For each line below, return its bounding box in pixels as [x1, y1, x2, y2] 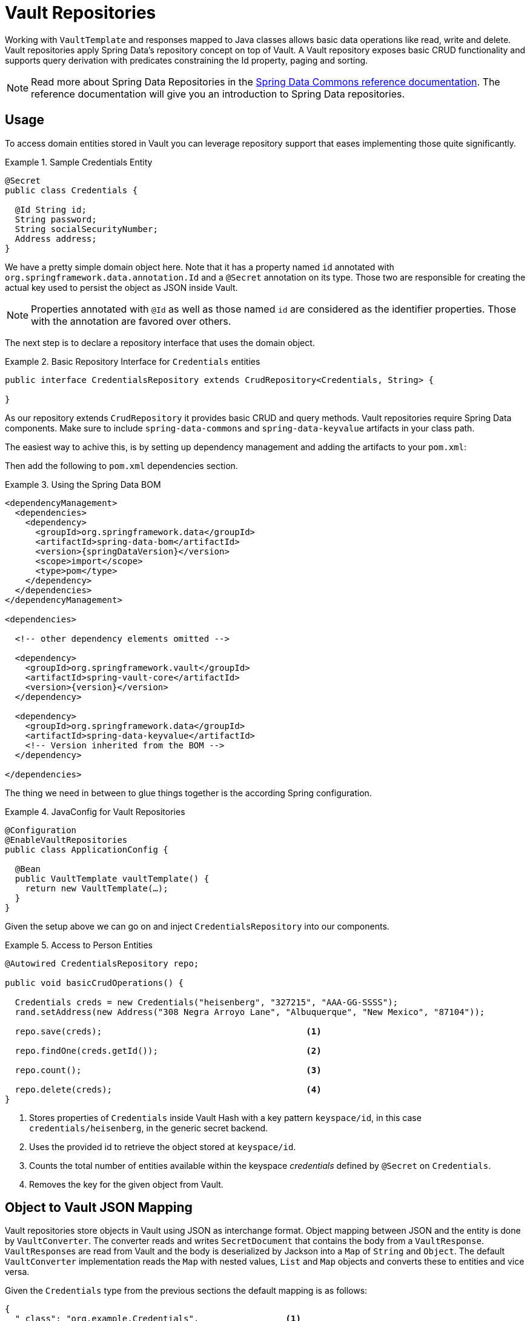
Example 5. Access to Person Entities [5, 939, 153, 950]
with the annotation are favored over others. [31, 314, 231, 327]
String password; [15, 214, 97, 224]
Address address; [15, 233, 97, 244]
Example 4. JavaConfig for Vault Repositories [5, 806, 185, 817]
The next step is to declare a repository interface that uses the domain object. [5, 337, 315, 348]
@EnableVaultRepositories [5, 834, 128, 845]
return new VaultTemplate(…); [25, 883, 168, 893]
